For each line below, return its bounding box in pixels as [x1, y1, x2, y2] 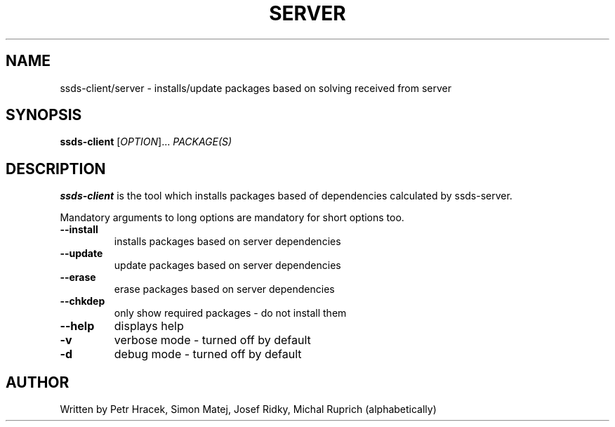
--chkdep [60, 295, 105, 308]
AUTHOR [6, 373, 70, 391]
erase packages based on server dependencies [114, 283, 335, 296]
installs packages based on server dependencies [114, 235, 341, 248]
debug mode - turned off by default [114, 347, 302, 362]
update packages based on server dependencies [114, 259, 341, 272]
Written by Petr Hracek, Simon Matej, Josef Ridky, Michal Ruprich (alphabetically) [60, 403, 437, 416]
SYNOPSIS [6, 106, 82, 124]
